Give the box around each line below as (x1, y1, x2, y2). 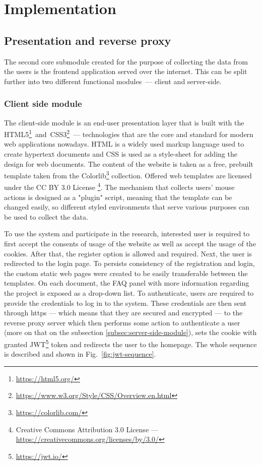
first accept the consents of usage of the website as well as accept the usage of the (4, 238, 256, 249)
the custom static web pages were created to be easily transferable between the (4, 268, 248, 278)
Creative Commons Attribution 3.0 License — (16, 424, 158, 434)
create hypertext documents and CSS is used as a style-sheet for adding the (4, 149, 237, 159)
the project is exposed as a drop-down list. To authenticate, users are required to (4, 288, 254, 298)
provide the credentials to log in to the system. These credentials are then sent (4, 297, 247, 308)
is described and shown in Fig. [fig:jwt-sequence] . (4, 349, 156, 359)
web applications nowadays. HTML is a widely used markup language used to (4, 139, 244, 149)
